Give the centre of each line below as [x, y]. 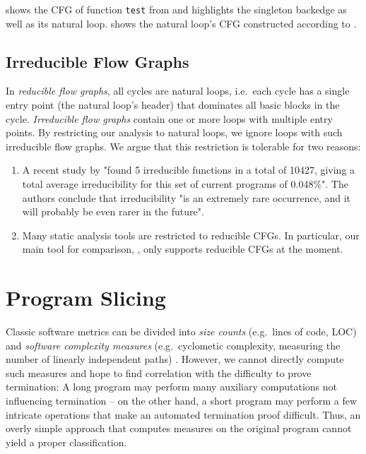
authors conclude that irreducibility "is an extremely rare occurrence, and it [187, 197]
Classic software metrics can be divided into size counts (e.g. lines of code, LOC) [181, 331]
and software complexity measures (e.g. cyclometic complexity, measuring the [173, 345]
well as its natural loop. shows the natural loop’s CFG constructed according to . [181, 23]
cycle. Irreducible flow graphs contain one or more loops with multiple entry [169, 118]
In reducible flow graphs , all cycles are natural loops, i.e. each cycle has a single [178, 91]
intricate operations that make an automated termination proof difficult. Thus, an [183, 414]
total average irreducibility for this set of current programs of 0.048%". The [185, 184]
